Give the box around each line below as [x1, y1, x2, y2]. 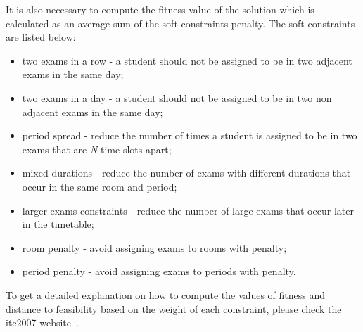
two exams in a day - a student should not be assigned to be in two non [22, 90, 332, 105]
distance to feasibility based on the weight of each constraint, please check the [6, 301, 342, 316]
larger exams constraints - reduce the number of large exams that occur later [22, 203, 354, 217]
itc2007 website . [6, 315, 79, 330]
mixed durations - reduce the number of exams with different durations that [22, 165, 351, 180]
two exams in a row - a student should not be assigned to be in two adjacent [22, 53, 352, 68]
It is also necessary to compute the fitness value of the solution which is [6, 2, 314, 16]
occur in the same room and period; [22, 179, 177, 193]
